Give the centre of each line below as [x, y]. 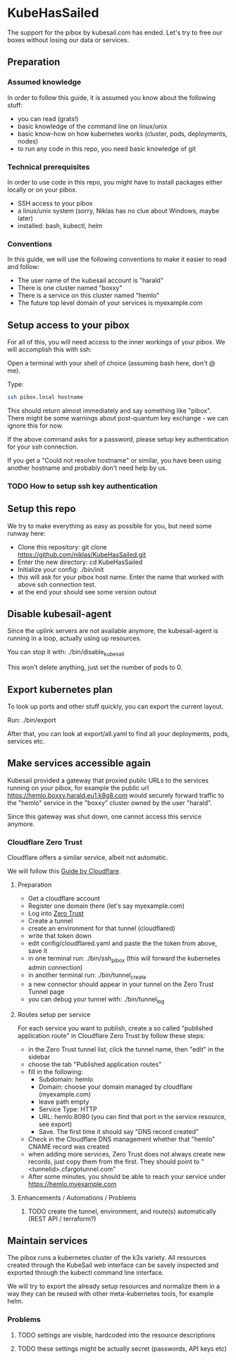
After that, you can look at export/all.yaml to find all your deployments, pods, [118, 734]
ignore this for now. [35, 425]
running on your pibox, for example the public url [78, 787]
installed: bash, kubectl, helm [60, 225]
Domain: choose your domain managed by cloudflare [116, 1087]
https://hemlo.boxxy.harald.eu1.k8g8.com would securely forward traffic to [116, 795]
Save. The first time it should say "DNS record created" [119, 1131]
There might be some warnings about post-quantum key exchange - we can [118, 418]
